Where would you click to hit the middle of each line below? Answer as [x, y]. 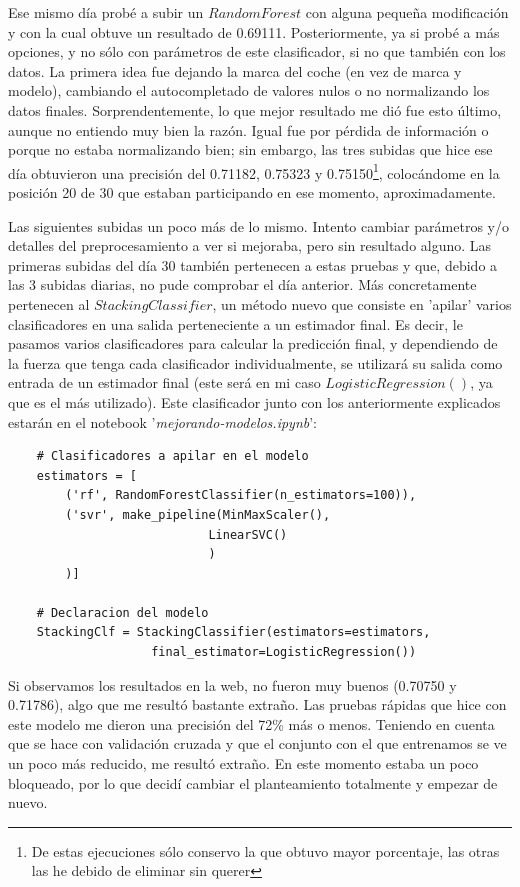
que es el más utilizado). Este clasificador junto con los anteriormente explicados [254, 401]
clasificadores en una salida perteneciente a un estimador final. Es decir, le [235, 323]
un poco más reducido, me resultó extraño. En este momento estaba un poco [243, 763]
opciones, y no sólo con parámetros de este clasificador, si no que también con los [257, 51]
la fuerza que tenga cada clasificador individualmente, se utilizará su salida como [255, 362]
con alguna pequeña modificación [407, 12]
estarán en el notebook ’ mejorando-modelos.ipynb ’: [163, 421]
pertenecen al [49, 303]
